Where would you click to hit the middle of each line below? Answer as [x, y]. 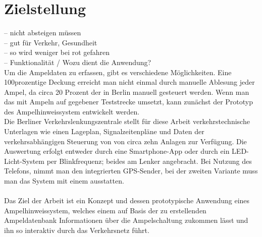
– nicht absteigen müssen [43, 33]
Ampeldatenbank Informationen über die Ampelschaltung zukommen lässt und [126, 220]
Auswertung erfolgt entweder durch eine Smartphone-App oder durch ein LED [125, 151]
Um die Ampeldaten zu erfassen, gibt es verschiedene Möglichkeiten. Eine [118, 72]
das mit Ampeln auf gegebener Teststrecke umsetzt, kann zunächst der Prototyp [129, 102]
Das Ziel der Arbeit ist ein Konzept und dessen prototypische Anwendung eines [127, 200]
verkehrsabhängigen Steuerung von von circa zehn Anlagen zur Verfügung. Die [125, 141]
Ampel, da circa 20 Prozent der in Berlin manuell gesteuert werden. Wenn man [127, 92]
